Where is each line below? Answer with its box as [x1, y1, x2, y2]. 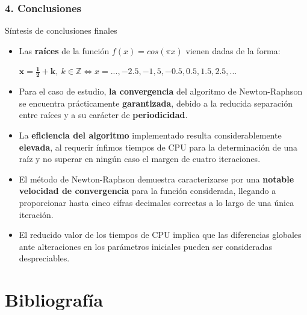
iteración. [19, 208, 54, 220]
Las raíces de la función [19, 44, 110, 57]
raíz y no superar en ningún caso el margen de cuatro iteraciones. [19, 152, 261, 165]
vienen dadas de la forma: [185, 44, 281, 57]
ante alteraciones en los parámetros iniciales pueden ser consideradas [19, 240, 273, 252]
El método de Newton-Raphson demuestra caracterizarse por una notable [19, 172, 294, 185]
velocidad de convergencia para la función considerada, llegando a [19, 184, 276, 197]
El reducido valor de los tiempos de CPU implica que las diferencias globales [19, 228, 302, 241]
